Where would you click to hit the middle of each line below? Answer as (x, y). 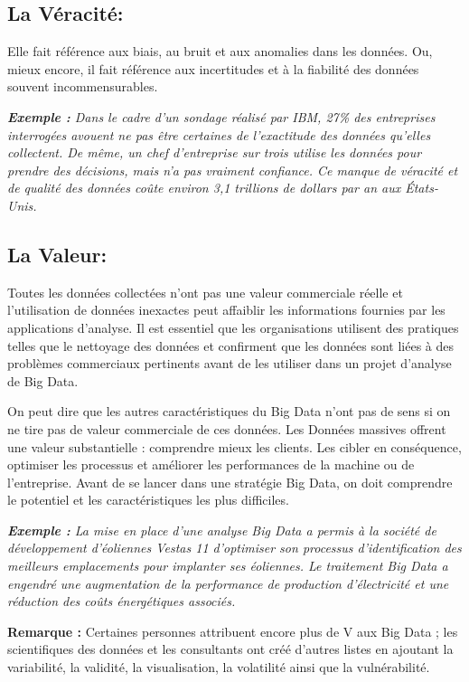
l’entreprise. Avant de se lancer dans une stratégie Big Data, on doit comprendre (230, 482)
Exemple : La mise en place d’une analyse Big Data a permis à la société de (222, 530)
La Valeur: (57, 254)
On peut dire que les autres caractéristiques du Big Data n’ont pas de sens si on (229, 411)
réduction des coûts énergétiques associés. (122, 601)
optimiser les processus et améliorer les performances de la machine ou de (211, 464)
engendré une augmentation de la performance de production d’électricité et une (228, 583)
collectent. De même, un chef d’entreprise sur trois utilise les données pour (215, 152)
